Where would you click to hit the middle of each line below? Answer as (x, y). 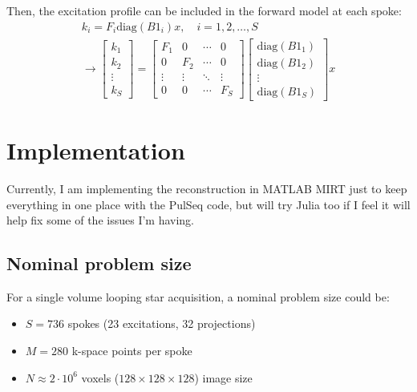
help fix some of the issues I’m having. (101, 220)
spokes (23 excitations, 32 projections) (162, 323)
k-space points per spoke (132, 351)
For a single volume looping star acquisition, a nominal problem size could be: (198, 296)
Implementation (96, 150)
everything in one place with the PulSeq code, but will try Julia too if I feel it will (208, 204)
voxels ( (100, 377)
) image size (223, 377)
